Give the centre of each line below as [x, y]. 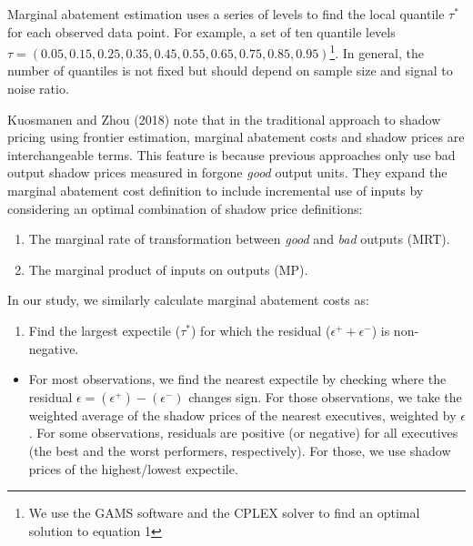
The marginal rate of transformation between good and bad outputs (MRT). [239, 239]
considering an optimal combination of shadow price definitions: [185, 208]
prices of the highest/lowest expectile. [133, 468]
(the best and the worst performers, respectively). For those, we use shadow [240, 450]
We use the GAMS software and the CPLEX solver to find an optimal [224, 513]
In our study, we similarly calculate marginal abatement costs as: [188, 300]
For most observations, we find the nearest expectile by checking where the [237, 379]
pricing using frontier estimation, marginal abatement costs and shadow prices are [236, 137]
